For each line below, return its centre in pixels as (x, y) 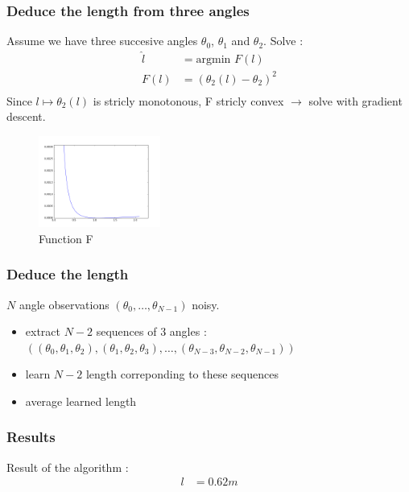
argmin (213, 60)
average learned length (81, 401)
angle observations (64, 304)
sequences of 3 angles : (151, 331)
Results (31, 437)
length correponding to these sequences (182, 374)
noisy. (206, 304)
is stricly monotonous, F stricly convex (188, 100)
